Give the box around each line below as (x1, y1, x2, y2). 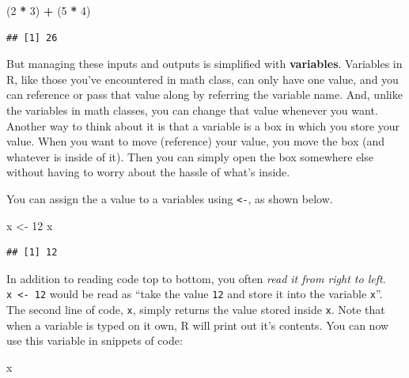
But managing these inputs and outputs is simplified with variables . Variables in (6, 55, 403, 72)
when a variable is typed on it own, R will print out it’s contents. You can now (6, 316, 389, 333)
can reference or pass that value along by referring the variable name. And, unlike (6, 86, 403, 103)
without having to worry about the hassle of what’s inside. (6, 164, 290, 180)
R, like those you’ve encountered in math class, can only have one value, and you (6, 70, 399, 87)
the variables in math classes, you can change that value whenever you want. (6, 101, 378, 118)
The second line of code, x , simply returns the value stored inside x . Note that (6, 301, 385, 318)
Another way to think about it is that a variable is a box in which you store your (6, 117, 400, 134)
